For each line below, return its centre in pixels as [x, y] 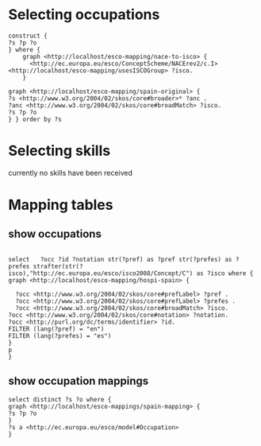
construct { [28, 36]
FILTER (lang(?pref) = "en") [56, 329]
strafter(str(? [58, 266]
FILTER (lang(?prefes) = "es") [60, 335]
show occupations [55, 234]
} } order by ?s [35, 119]
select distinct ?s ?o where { [60, 399]
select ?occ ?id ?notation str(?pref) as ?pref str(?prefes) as [120, 259]
